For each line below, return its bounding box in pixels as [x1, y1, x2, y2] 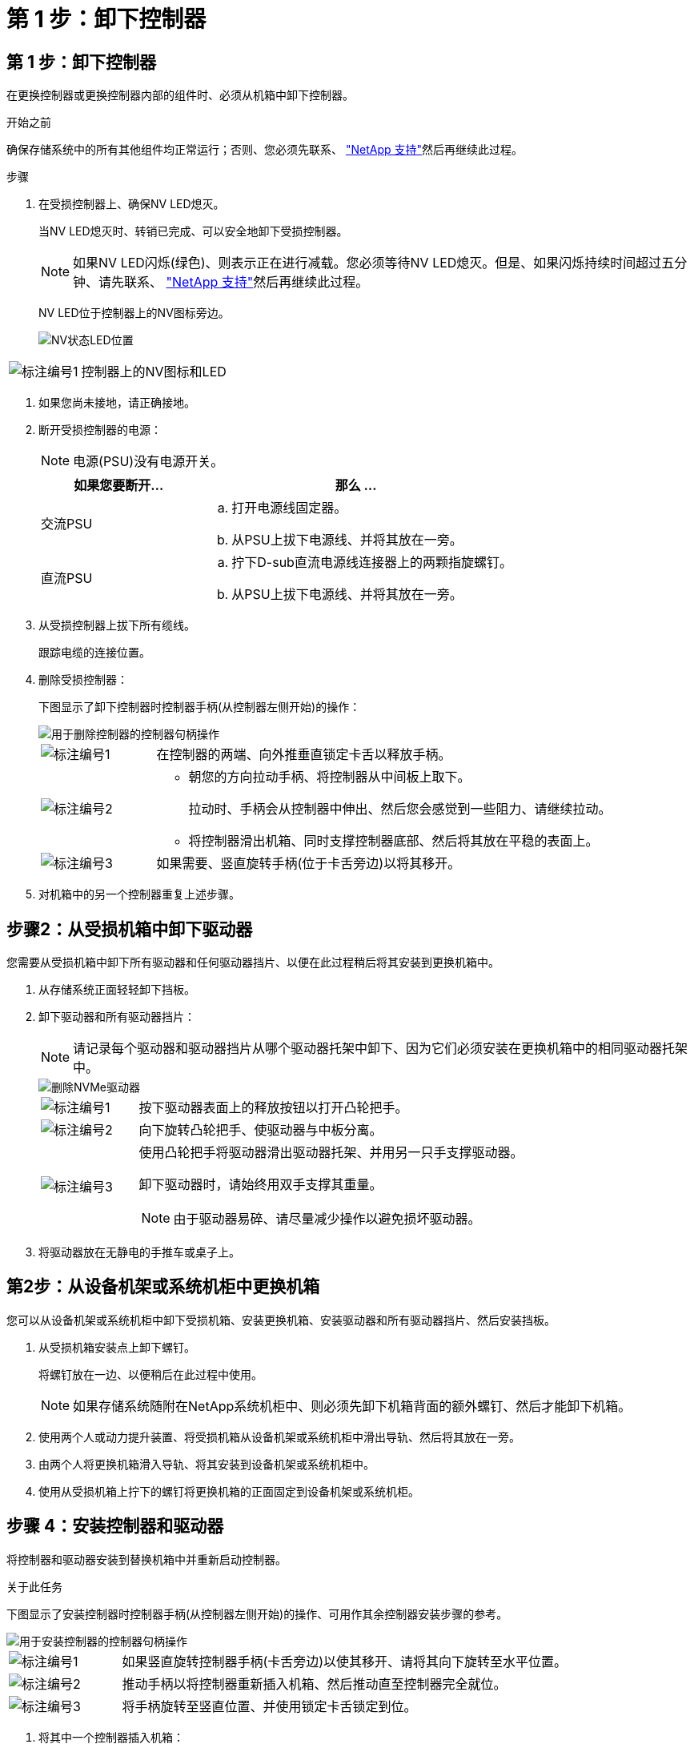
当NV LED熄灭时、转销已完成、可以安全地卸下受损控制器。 [38, 224, 348, 239]
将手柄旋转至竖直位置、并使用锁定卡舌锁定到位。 [122, 1698, 417, 1714]
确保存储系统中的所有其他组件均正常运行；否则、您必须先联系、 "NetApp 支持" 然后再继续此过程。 [6, 143, 524, 157]
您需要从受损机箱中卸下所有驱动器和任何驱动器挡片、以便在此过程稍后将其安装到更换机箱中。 [6, 955, 499, 970]
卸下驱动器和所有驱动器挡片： [38, 1010, 195, 1024]
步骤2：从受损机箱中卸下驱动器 [6, 918, 253, 939]
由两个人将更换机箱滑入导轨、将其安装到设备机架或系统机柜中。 [38, 1457, 375, 1471]
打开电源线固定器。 [231, 500, 347, 516]
